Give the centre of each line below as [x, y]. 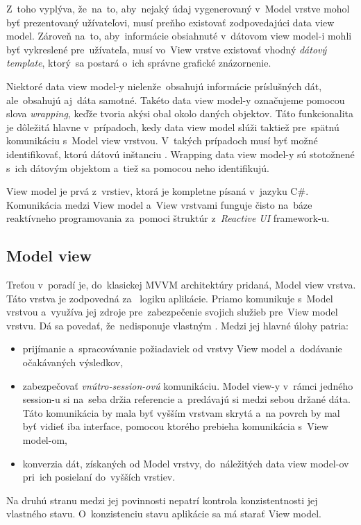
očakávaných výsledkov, [73, 362]
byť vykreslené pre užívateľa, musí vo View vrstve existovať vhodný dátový [167, 49]
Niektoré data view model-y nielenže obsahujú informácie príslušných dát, [164, 86]
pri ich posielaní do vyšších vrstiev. [99, 477]
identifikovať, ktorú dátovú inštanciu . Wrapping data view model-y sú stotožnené [180, 154]
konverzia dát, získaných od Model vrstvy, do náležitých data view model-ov [186, 463]
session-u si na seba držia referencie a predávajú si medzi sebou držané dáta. [186, 399]
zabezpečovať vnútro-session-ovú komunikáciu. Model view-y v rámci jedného [188, 385]
